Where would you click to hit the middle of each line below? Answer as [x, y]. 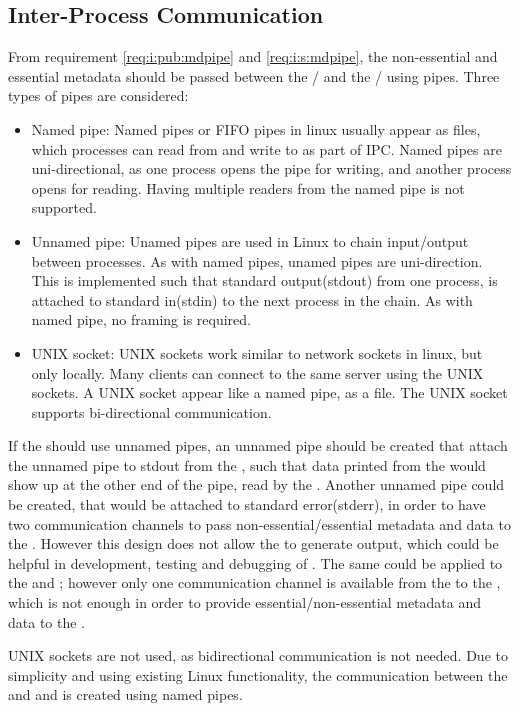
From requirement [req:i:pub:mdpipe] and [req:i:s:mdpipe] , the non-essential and [253, 56]
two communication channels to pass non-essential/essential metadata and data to [259, 523]
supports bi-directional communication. [151, 411]
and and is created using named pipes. [125, 694]
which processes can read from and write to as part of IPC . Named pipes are [266, 148]
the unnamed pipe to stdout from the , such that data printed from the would [247, 464]
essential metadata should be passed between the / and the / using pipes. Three [254, 75]
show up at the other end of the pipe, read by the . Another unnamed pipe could [256, 484]
